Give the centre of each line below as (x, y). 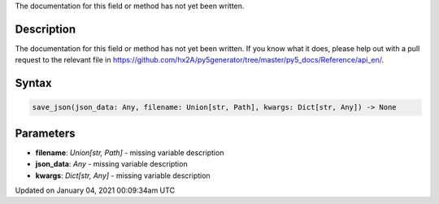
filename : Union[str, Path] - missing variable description (130, 152)
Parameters (45, 133)
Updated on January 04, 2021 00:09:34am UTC (95, 190)
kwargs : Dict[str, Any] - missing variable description (123, 176)
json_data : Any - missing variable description (111, 164)
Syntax (33, 83)
